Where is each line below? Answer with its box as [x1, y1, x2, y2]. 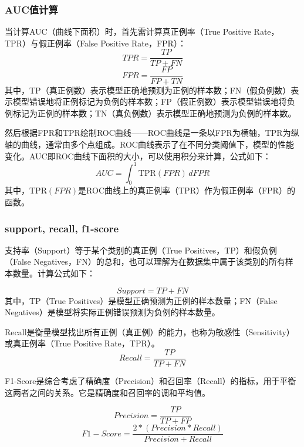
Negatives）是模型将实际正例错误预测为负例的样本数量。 [5, 306, 220, 318]
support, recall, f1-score [5, 221, 119, 235]
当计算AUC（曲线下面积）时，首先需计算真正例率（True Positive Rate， [5, 25, 279, 38]
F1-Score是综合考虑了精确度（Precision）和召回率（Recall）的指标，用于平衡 [5, 375, 296, 387]
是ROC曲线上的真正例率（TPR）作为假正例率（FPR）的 [78, 184, 295, 196]
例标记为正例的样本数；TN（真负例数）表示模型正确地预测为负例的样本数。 [5, 106, 296, 119]
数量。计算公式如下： [12, 266, 95, 279]
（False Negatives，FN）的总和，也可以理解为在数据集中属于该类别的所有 [5, 255, 285, 268]
